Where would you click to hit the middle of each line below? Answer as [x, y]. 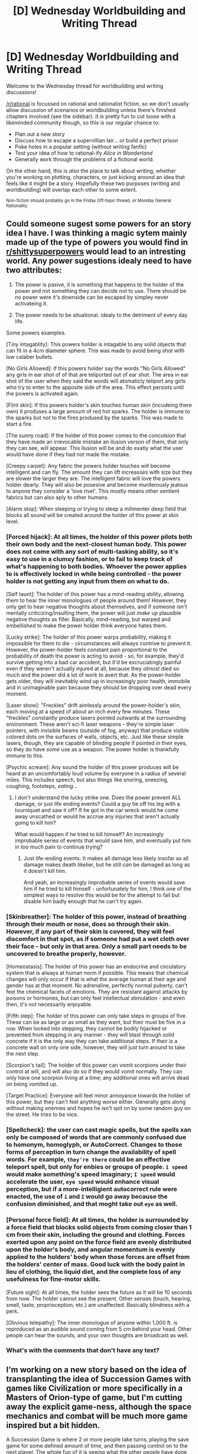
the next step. [23, 1054]
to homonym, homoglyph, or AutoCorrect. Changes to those [94, 1144]
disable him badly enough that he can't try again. [83, 901]
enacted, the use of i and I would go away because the [87, 1197]
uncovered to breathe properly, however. [66, 954]
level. [13, 521]
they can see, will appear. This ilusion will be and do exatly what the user [95, 448]
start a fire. [20, 424]
